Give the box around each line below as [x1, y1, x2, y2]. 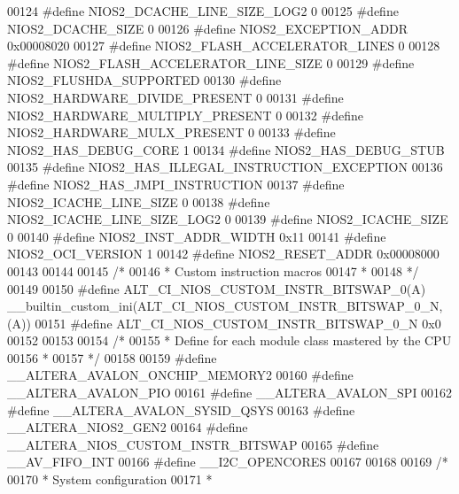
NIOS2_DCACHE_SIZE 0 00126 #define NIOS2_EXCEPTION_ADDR [7, 19, 408, 37]
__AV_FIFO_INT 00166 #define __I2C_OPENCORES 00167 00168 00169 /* [7, 452, 448, 471]
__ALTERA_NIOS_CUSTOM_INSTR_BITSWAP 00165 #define [7, 435, 379, 453]
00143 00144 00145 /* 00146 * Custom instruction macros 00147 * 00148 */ [7, 261, 419, 280]
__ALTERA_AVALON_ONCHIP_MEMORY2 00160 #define [7, 366, 354, 384]
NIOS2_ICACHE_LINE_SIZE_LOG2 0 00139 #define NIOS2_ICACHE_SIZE [7, 210, 448, 228]
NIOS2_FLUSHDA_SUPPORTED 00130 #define [7, 71, 282, 89]
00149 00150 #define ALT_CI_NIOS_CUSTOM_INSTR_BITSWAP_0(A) [7, 279, 426, 297]
